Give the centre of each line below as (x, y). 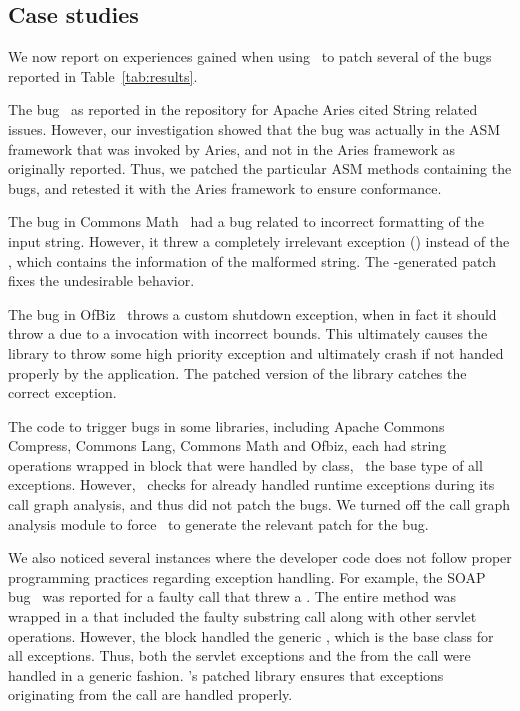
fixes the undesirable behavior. (101, 280)
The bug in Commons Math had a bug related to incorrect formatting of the (246, 221)
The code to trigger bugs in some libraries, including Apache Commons (226, 425)
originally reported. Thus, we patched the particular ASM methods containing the (260, 168)
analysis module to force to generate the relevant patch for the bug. (218, 523)
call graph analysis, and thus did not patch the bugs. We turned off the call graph (259, 504)
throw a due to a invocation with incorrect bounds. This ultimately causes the (248, 333)
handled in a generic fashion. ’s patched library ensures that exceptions (226, 674)
